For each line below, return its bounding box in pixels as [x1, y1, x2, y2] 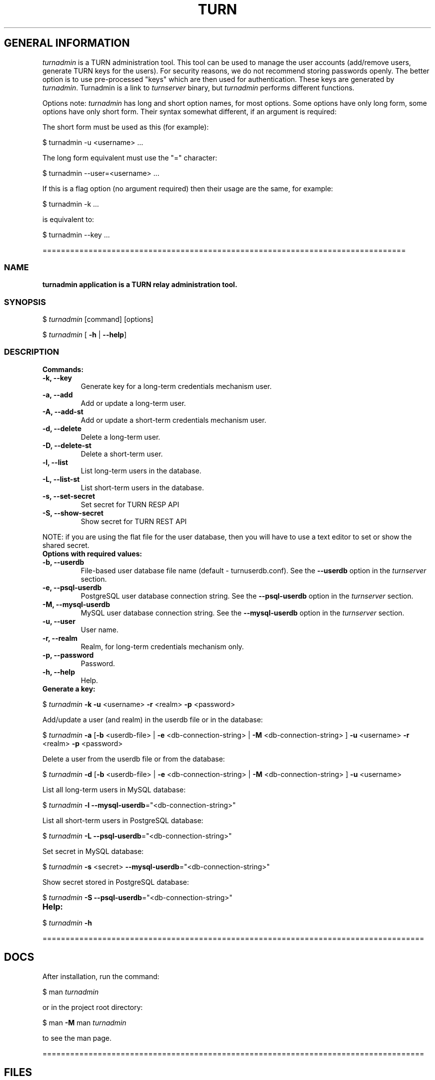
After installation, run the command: [42, 972, 159, 981]
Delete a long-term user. [80, 432, 160, 441]
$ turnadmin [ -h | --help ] [42, 330, 127, 339]
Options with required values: [42, 549, 142, 558]
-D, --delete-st [42, 441, 92, 450]
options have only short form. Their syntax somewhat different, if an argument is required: [42, 107, 337, 116]
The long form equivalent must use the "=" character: [42, 153, 217, 162]
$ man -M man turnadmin [42, 1018, 127, 1027]
